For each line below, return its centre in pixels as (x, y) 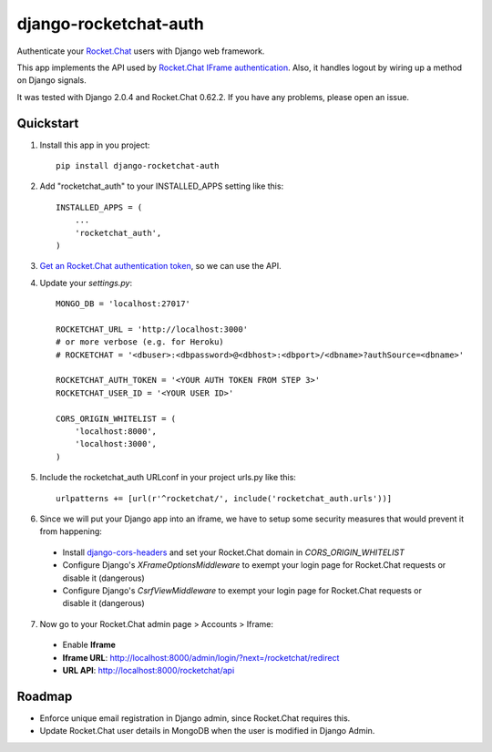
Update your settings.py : (86, 283)
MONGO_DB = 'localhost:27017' (123, 304)
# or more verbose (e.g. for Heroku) (140, 342)
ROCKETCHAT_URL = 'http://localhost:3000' (152, 329)
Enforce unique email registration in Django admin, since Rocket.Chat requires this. (195, 718)
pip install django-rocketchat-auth (138, 166)
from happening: (71, 531)
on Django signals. (51, 80)
